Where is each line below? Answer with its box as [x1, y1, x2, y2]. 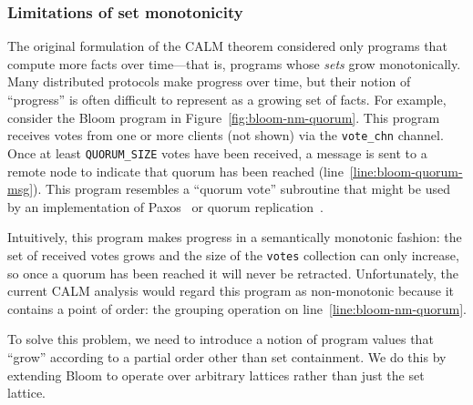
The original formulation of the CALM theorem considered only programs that [7, 36, 447, 56]
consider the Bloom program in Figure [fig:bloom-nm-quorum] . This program [7, 107, 440, 127]
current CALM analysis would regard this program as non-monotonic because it [7, 281, 455, 300]
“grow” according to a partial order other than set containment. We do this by [7, 347, 447, 366]
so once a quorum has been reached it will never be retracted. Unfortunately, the [7, 263, 459, 282]
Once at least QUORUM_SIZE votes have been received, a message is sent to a [7, 143, 427, 162]
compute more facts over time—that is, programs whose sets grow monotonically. [7, 54, 461, 73]
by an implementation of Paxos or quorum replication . [7, 197, 324, 216]
